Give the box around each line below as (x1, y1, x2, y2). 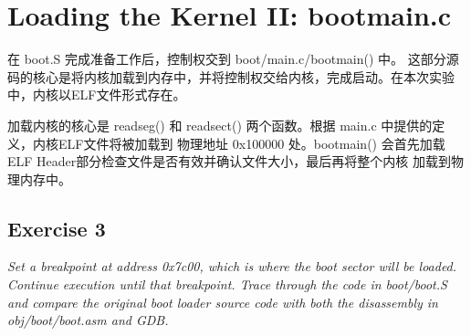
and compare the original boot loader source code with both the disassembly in (7, 292, 438, 311)
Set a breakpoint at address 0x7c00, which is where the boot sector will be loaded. (7, 257, 457, 276)
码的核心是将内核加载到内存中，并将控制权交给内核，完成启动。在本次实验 (7, 67, 455, 86)
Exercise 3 (7, 214, 106, 242)
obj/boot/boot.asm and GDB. (7, 310, 169, 330)
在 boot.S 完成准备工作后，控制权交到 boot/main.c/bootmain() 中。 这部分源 (7, 49, 459, 68)
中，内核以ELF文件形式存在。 (7, 85, 186, 104)
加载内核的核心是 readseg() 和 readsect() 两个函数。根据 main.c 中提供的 (7, 115, 433, 134)
